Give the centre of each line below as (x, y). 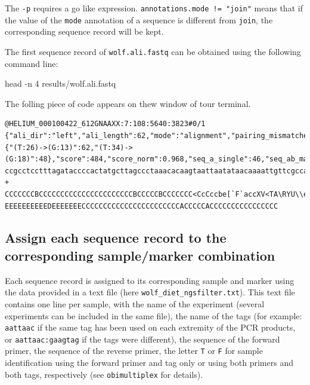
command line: (32, 63)
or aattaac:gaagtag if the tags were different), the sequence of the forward (142, 339)
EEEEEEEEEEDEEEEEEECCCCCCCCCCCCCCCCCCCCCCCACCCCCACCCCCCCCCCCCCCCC (142, 206)
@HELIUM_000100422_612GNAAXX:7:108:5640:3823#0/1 (105, 124)
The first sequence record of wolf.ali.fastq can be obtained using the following (153, 51)
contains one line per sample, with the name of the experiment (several (135, 303)
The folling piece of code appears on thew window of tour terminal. (128, 103)
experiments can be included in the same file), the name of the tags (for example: (154, 315)
